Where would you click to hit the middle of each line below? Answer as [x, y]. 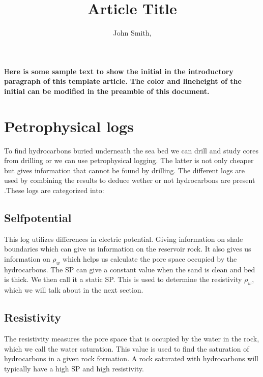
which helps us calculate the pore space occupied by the [150, 258]
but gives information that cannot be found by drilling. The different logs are [124, 170]
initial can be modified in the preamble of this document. [107, 91]
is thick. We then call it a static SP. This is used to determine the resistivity [123, 279]
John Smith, [132, 33]
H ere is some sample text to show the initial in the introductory [119, 71]
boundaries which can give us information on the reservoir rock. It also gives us [128, 249]
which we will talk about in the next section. [74, 290]
